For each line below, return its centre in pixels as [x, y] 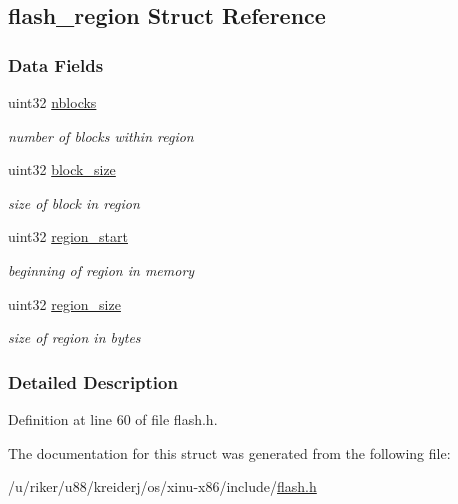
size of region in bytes [74, 337]
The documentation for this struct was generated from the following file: [229, 452]
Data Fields [56, 64]
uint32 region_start [68, 236]
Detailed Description [93, 381]
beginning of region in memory [101, 269]
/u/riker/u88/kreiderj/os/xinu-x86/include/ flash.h [162, 486]
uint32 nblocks [52, 102]
